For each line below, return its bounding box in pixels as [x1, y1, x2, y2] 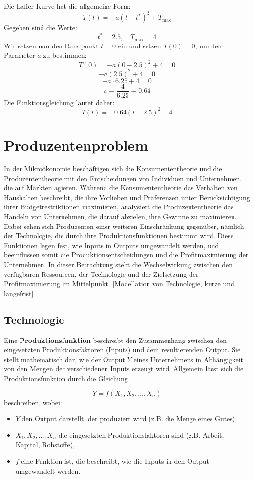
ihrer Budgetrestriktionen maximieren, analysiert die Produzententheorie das [4, 202, 234, 212]
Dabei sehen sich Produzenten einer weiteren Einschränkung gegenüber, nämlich [4, 221, 244, 231]
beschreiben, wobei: [4, 397, 62, 407]
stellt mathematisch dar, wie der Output [4, 354, 125, 364]
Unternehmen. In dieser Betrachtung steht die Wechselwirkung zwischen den [4, 259, 233, 270]
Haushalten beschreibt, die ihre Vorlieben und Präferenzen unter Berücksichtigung [4, 192, 250, 202]
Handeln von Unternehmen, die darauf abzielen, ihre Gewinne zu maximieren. [4, 211, 237, 222]
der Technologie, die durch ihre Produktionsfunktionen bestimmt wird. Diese [4, 230, 233, 241]
